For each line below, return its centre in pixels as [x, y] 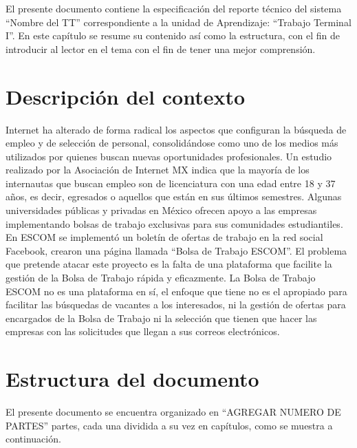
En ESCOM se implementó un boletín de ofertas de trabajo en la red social [164, 237]
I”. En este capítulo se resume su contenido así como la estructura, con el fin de [173, 35]
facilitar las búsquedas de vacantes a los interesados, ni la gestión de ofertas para [176, 305]
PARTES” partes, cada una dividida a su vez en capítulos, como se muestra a [169, 425]
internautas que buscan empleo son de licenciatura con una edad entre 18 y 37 [171, 183]
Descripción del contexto [126, 96]
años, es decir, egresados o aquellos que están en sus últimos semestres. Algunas [174, 196]
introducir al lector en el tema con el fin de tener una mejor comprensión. [161, 49]
